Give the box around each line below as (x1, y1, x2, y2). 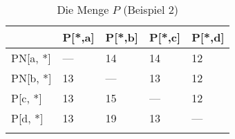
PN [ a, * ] (11, 50, 51, 66)
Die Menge (57, 1, 109, 17)
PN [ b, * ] (11, 70, 52, 86)
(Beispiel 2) (123, 1, 179, 17)
